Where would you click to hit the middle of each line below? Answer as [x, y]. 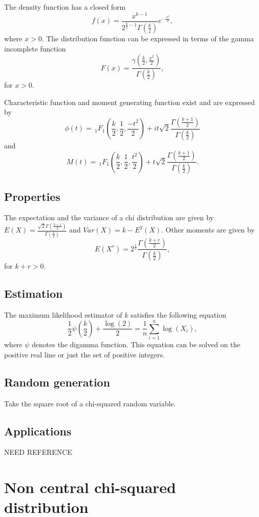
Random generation [57, 382]
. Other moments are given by [208, 230]
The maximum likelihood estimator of [63, 315]
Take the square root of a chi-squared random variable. [90, 403]
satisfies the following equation [178, 315]
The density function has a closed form [65, 7]
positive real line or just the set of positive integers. [85, 354]
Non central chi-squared [90, 487]
